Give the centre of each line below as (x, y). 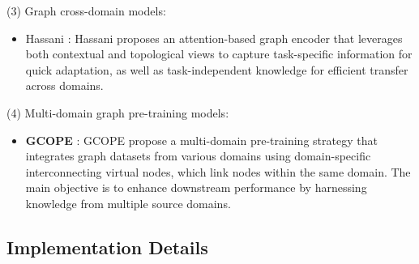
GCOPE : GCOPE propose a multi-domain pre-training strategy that (201, 140)
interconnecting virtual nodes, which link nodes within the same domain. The (218, 171)
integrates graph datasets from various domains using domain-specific (198, 156)
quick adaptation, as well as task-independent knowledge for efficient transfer (217, 69)
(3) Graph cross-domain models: (86, 11)
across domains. (64, 85)
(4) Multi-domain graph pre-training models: (118, 112)
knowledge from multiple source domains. (128, 203)
